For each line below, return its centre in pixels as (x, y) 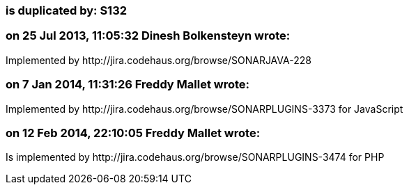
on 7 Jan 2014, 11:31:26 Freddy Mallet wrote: (128, 85)
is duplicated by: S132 (67, 10)
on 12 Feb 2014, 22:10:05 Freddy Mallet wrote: (133, 133)
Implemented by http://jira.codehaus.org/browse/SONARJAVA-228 (159, 60)
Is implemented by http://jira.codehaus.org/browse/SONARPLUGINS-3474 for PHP (195, 157)
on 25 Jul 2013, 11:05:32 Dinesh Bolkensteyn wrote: (148, 36)
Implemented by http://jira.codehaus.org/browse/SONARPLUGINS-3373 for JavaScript (204, 109)
